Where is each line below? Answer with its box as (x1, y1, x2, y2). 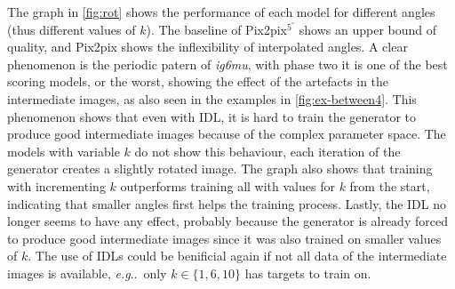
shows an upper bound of (299, 20, 437, 38)
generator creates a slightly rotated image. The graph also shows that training (7, 159, 433, 178)
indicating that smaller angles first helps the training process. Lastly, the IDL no (7, 194, 447, 213)
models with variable (7, 141, 120, 160)
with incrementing (7, 176, 106, 195)
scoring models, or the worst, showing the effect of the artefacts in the (7, 72, 389, 91)
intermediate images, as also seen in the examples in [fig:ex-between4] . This (7, 89, 417, 108)
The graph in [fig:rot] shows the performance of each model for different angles (7, 3, 435, 20)
